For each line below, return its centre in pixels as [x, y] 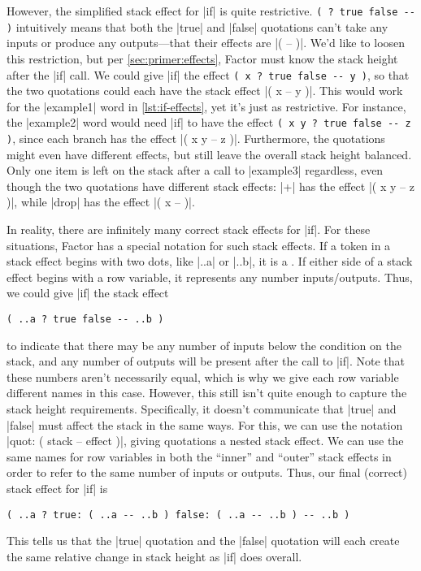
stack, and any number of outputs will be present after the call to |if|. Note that [206, 361]
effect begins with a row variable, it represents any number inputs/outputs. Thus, [210, 277]
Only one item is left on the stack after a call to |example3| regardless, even [195, 170]
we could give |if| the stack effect [88, 293]
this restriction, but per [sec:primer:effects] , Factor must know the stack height [202, 58]
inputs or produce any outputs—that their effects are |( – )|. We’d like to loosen [206, 43]
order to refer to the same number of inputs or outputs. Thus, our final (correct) [207, 472]
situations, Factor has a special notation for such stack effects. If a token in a [199, 245]
